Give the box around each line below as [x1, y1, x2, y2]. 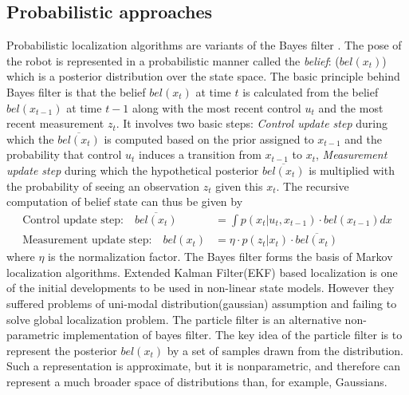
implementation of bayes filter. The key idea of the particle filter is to [62, 326, 403, 343]
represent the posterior [6, 342, 117, 358]
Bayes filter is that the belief [6, 83, 146, 100]
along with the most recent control [132, 99, 301, 116]
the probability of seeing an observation [6, 177, 200, 194]
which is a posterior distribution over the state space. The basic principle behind [6, 68, 400, 85]
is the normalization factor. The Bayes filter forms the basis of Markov [48, 248, 393, 265]
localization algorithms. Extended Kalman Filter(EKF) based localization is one [6, 263, 398, 280]
